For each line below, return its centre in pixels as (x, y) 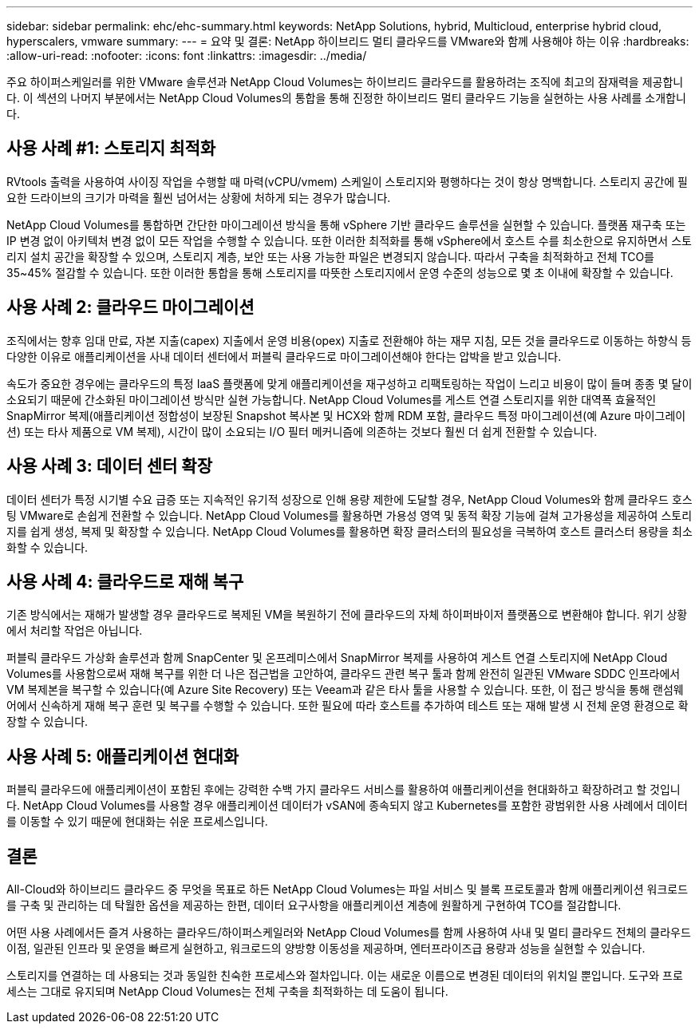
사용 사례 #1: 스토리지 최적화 (111, 149)
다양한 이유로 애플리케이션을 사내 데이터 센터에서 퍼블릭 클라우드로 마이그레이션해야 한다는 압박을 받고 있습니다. (284, 356)
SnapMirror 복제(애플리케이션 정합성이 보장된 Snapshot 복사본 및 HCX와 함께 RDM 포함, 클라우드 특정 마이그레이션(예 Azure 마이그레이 (346, 415)
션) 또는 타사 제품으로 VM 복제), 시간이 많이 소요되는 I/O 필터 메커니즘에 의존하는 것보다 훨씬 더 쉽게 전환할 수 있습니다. (302, 431)
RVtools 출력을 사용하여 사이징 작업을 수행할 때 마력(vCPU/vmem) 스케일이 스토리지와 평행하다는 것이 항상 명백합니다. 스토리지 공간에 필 (347, 181)
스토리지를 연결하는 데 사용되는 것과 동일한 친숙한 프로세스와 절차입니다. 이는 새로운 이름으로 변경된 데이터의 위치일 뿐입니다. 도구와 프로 (345, 976)
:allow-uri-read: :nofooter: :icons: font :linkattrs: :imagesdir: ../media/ (187, 55)
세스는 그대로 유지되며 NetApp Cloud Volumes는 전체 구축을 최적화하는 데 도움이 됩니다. (227, 992)
